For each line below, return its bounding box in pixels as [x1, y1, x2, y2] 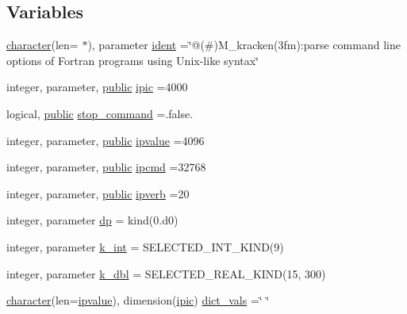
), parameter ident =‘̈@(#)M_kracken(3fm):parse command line [87, 36, 401, 53]
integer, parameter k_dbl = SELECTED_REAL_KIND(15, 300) [6, 265, 326, 281]
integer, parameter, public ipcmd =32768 [6, 159, 206, 175]
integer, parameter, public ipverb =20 [6, 185, 190, 201]
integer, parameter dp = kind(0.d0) [6, 212, 179, 228]
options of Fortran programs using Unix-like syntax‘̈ [6, 52, 259, 68]
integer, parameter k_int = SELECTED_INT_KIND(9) [6, 238, 284, 255]
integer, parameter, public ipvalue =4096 [6, 132, 205, 148]
